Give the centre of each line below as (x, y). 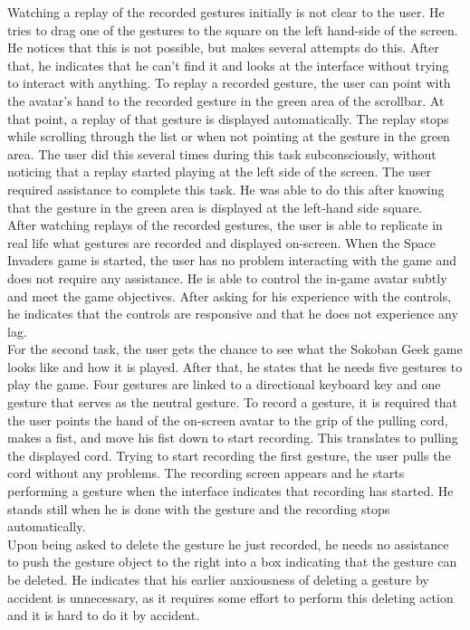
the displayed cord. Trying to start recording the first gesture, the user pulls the (229, 455)
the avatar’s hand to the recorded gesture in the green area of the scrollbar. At (226, 100)
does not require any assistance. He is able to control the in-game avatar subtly (227, 277)
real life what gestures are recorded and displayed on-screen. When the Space (222, 242)
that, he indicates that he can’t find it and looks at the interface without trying (228, 65)
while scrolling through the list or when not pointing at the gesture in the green (229, 136)
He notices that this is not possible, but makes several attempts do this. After (223, 48)
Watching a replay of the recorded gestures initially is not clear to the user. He (226, 12)
